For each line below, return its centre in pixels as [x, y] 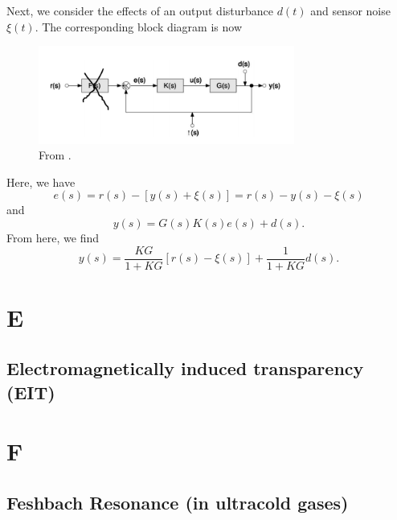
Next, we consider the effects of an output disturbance [140, 10]
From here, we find [53, 238]
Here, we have [41, 182]
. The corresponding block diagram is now [139, 26]
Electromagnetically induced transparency [185, 368]
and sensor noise [350, 10]
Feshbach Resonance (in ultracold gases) [178, 502]
